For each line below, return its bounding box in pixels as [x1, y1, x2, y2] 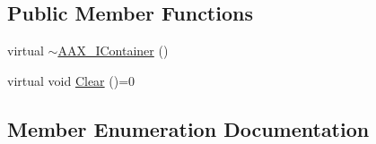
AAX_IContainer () [57, 41, 169, 60]
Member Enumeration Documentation [7, 114, 370, 142]
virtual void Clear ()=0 [7, 71, 136, 89]
